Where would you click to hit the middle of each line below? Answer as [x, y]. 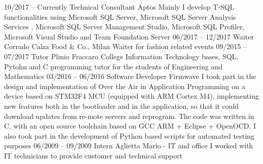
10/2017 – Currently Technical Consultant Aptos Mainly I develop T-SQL [119, 7]
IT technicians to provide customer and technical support [93, 155]
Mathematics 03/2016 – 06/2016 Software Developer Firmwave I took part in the [130, 76]
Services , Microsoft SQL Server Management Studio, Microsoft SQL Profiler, [124, 27]
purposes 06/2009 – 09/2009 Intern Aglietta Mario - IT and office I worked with [129, 146]
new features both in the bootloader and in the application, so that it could [122, 106]
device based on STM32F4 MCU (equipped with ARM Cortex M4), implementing [131, 96]
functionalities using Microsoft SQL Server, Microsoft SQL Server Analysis [120, 16]
